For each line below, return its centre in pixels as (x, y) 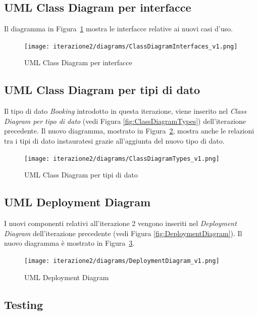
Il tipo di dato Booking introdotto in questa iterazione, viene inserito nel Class (125, 111)
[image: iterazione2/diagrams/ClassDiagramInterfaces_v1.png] (131, 46)
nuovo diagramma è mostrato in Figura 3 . (69, 243)
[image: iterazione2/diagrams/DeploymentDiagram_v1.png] (122, 261)
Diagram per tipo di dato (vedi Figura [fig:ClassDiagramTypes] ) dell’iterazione (125, 121)
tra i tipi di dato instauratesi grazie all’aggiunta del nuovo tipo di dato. (114, 141)
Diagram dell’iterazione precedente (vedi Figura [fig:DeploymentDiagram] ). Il (123, 233)
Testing (23, 304)
